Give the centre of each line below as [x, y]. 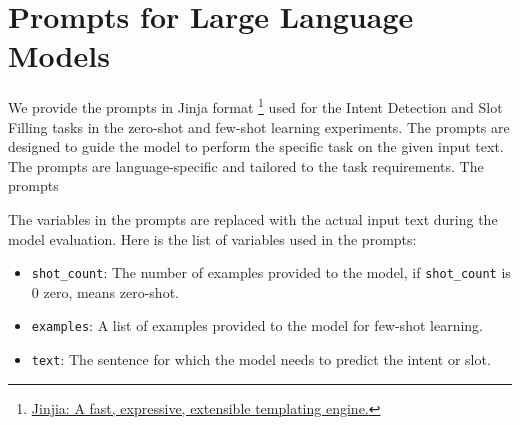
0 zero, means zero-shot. [105, 291]
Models [59, 55]
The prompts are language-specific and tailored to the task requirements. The [246, 165]
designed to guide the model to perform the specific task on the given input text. [256, 146]
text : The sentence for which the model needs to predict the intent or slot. [261, 359]
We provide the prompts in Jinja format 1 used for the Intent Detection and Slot [255, 105]
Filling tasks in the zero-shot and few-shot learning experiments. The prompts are [259, 126]
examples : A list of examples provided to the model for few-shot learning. [257, 325]
